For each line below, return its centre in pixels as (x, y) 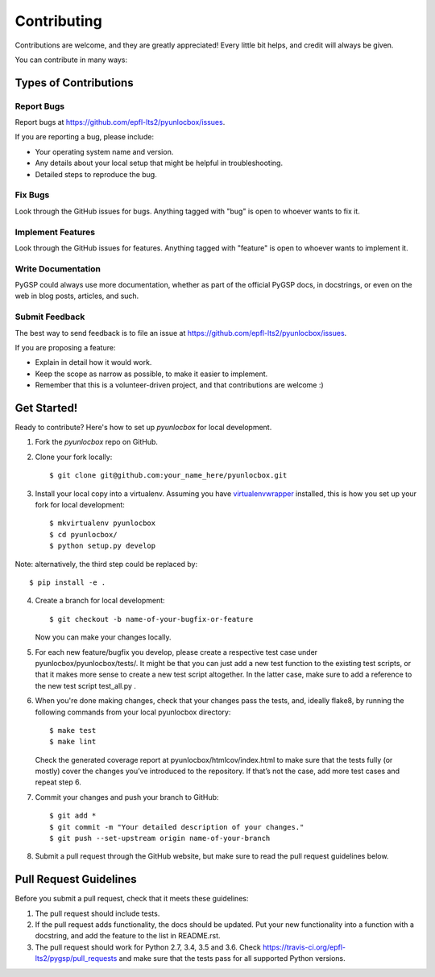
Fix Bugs (32, 195)
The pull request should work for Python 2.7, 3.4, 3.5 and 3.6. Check (148, 947)
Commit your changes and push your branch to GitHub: (127, 797)
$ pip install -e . (68, 582)
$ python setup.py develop (103, 546)
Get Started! (46, 408)
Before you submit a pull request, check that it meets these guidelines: (132, 899)
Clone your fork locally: (74, 457)
